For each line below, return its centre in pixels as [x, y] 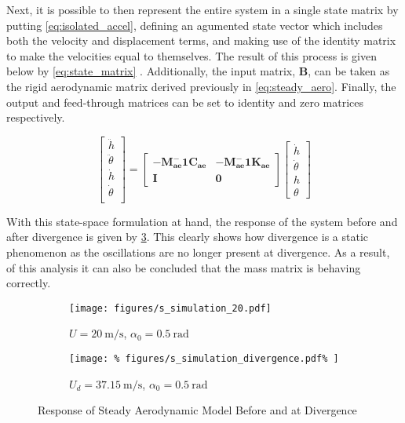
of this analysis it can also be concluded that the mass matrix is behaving [184, 267]
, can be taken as [349, 71]
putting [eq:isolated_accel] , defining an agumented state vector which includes [195, 25]
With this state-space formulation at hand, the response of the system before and [202, 221]
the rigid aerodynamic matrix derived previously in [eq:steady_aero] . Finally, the [201, 86]
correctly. [29, 283]
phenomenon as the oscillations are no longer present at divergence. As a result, [198, 252]
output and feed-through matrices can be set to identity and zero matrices [185, 102]
